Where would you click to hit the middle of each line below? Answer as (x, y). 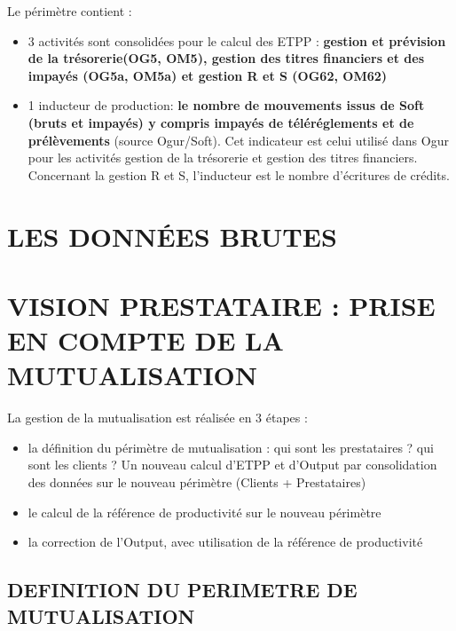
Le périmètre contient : (70, 11)
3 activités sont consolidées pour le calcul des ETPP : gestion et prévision (237, 40)
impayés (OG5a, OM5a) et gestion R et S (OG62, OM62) (208, 75)
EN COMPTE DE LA (145, 340)
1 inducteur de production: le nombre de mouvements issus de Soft (226, 105)
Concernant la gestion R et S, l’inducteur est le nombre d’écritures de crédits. (239, 174)
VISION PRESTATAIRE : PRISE (221, 305)
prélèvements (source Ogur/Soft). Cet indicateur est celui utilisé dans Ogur (238, 140)
